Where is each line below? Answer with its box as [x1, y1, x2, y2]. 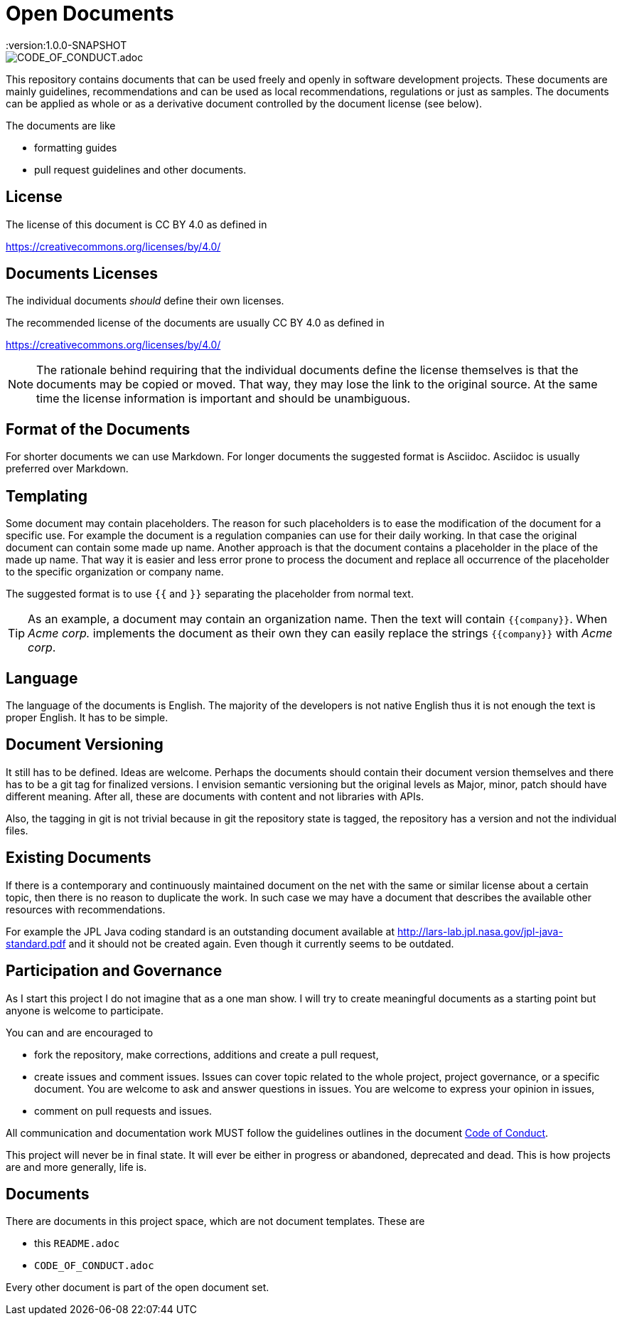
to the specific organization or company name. [6, 566, 224, 578]
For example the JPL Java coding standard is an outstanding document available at [6, 925, 395, 938]
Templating [6, 487, 87, 505]
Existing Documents [6, 849, 151, 867]
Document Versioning [6, 736, 163, 754]
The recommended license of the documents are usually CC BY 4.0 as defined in [6, 317, 385, 329]
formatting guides [34, 141, 117, 154]
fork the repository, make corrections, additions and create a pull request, [34, 1048, 379, 1061]
